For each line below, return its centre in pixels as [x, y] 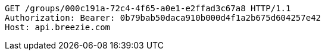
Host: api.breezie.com [58, 27]
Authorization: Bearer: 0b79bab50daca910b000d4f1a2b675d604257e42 [163, 18]
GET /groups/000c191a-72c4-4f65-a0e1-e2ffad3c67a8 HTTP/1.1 [148, 8]
